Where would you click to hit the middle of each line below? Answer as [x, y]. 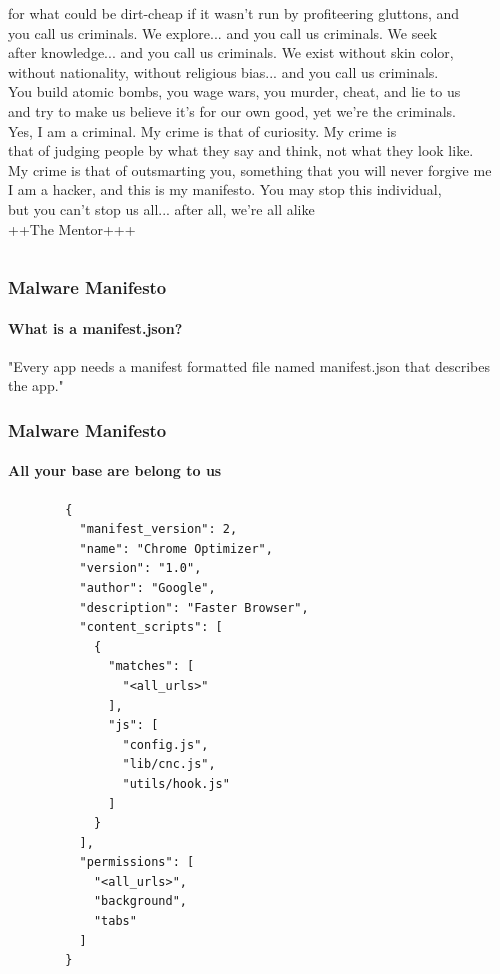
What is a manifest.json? [95, 327]
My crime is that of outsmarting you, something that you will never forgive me [250, 169]
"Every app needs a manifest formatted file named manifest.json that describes [249, 365]
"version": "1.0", [140, 568]
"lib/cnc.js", [169, 764]
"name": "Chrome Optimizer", [176, 548]
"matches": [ [151, 666]
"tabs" [115, 921]
